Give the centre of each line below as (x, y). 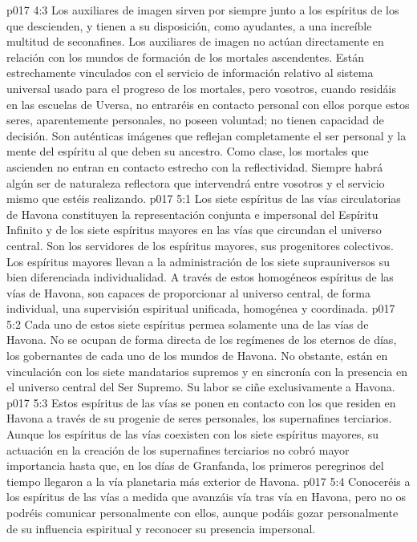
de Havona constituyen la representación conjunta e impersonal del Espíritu (192, 214)
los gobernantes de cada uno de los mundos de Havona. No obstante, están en (197, 356)
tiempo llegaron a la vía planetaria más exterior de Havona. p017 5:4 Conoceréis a (208, 481)
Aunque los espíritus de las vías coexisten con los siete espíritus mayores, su (193, 434)
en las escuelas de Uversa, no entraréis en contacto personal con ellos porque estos (208, 104)
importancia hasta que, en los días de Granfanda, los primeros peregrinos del (195, 465)
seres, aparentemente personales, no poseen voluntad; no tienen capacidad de (195, 120)
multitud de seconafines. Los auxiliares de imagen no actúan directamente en (195, 41)
